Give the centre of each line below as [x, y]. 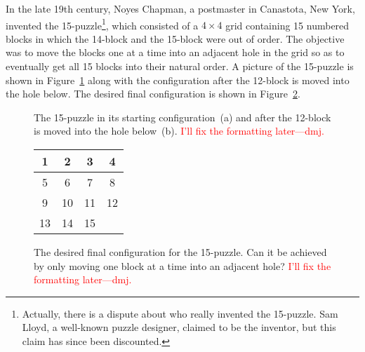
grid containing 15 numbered [287, 25]
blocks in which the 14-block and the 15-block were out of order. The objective [175, 38]
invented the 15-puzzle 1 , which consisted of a [102, 24]
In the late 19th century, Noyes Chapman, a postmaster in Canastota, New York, [180, 8]
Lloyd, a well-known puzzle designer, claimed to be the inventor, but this [179, 327]
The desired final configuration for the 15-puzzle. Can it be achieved [180, 252]
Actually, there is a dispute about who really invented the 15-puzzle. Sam [180, 313]
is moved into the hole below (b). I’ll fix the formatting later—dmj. [179, 131]
